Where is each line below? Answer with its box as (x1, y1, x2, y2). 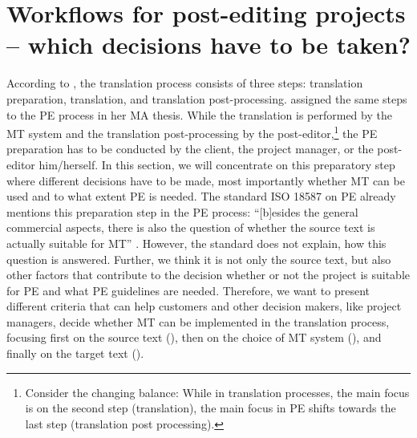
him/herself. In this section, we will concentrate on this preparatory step (38, 156, 395, 172)
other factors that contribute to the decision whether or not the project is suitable (6, 266, 410, 283)
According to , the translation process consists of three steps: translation (6, 75, 363, 91)
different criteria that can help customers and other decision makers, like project (6, 298, 402, 314)
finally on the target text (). (6, 345, 144, 362)
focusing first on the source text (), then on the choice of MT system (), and (6, 329, 382, 346)
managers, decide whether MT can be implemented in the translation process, (6, 313, 390, 330)
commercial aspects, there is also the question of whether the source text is (6, 219, 375, 236)
